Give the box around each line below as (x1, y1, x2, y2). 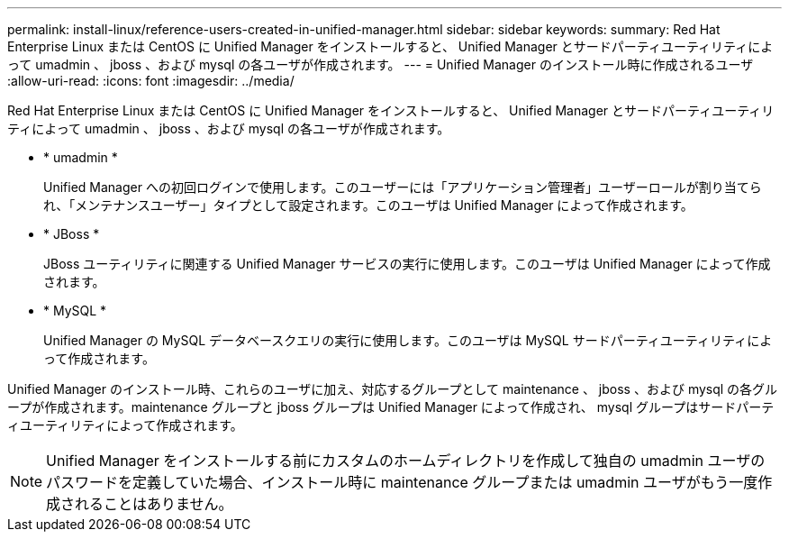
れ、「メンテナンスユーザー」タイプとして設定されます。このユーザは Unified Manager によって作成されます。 (43, 197, 694, 213)
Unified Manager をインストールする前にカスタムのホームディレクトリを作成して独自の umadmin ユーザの (46, 452, 766, 470)
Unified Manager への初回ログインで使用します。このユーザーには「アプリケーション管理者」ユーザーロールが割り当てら (43, 179, 762, 195)
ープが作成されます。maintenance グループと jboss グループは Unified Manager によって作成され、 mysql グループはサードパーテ (7, 399, 775, 415)
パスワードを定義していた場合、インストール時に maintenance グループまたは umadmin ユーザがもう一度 (46, 473, 758, 491)
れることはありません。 (75, 495, 233, 513)
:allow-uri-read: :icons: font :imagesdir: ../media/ (7, 73, 295, 88)
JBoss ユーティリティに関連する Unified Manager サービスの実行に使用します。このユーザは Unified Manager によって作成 (43, 256, 771, 271)
